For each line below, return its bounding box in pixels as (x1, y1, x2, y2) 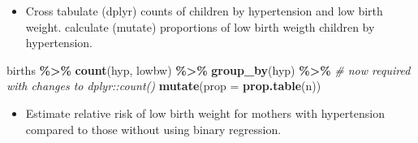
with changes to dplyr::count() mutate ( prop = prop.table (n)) (6, 77, 321, 94)
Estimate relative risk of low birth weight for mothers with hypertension (25, 104, 385, 121)
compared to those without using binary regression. (25, 120, 282, 137)
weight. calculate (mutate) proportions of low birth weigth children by (25, 18, 375, 35)
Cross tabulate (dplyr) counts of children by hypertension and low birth (25, 2, 383, 19)
